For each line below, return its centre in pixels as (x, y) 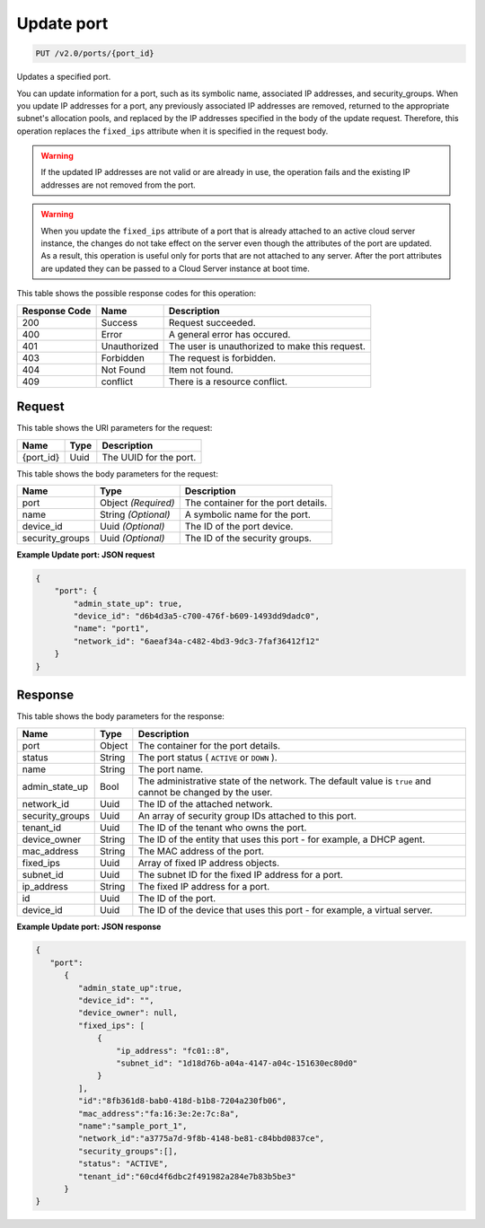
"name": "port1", (111, 629)
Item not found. (201, 370)
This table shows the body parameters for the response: (120, 716)
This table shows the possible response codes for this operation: (137, 294)
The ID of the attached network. (205, 803)
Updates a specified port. (64, 77)
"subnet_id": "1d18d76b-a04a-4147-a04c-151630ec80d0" (237, 1063)
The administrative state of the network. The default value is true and (284, 781)
